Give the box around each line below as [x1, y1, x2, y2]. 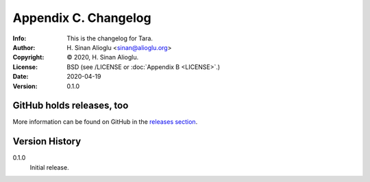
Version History [12, 135, 82, 147]
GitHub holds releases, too [12, 100, 129, 112]
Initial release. [29, 163, 69, 171]
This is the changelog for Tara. [66, 34, 153, 42]
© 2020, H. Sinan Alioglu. [66, 53, 139, 62]
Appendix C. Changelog [12, 10, 151, 25]
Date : [12, 73, 29, 81]
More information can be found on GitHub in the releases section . [12, 118, 198, 126]
